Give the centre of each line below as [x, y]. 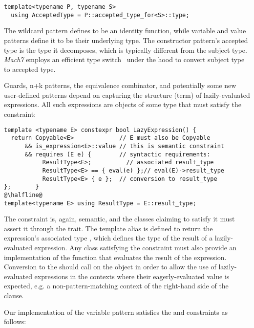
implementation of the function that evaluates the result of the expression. [115, 257]
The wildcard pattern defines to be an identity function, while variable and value [125, 31]
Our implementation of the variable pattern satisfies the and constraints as [116, 312]
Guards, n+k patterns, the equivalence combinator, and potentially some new [120, 85]
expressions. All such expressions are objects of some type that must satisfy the [123, 104]
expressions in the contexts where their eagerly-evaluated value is [132, 276]
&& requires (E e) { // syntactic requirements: [117, 154]
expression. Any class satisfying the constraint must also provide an [136, 247]
